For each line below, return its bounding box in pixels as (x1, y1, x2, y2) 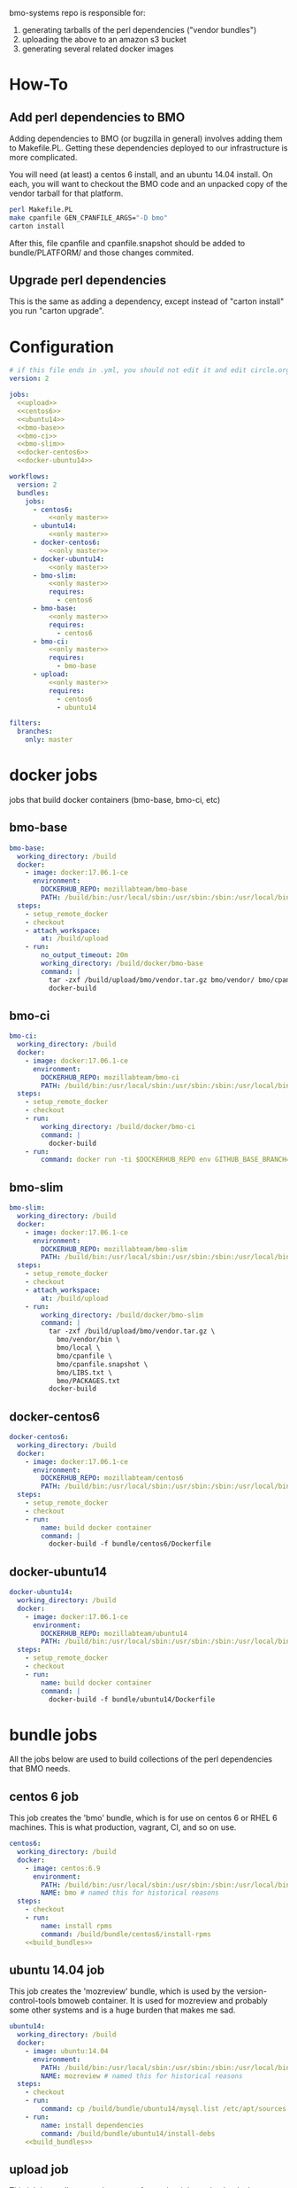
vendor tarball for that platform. (9, 188, 124, 199)
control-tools (9, 1996, 57, 2006)
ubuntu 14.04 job (9, 1962, 105, 1977)
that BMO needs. (9, 1764, 71, 1774)
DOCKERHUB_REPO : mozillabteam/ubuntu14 (41, 1629, 188, 1638)
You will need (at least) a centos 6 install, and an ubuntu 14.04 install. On (9, 169, 274, 180)
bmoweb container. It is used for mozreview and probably (57, 1996, 268, 2006)
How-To (9, 74, 69, 95)
